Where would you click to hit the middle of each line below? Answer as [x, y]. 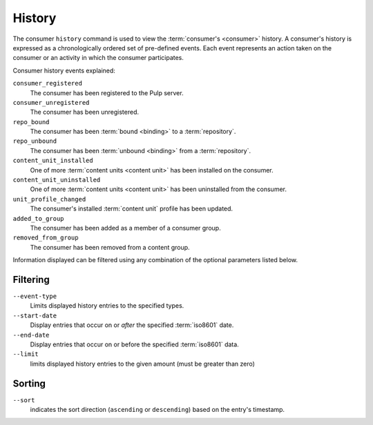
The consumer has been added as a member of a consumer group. [125, 228]
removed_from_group [46, 238]
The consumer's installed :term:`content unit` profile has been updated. [132, 209]
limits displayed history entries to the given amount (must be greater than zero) [143, 364]
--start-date [35, 315]
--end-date [31, 335]
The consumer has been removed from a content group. [110, 247]
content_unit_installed [53, 161]
